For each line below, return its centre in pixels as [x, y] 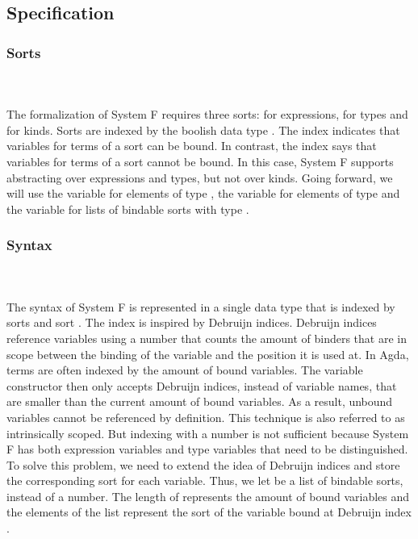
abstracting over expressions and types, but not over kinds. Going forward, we [200, 177]
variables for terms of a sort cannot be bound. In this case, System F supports [200, 161]
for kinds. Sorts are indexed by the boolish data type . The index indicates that [203, 130]
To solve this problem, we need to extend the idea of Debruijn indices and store [203, 464]
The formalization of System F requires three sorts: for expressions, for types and [207, 114]
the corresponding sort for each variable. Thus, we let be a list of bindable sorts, [205, 481]
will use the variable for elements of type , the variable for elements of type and [203, 193]
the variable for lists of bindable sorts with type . [128, 209]
